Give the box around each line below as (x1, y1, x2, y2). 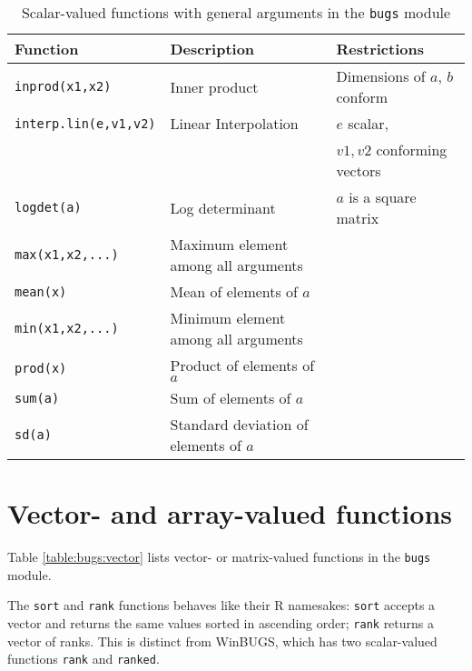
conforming (376, 139, 447, 160)
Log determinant (170, 196, 276, 218)
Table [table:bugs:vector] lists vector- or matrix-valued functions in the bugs (7, 547, 431, 566)
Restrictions (336, 38, 424, 59)
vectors (336, 160, 381, 181)
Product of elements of (170, 355, 315, 376)
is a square (349, 186, 417, 207)
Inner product (170, 75, 259, 97)
